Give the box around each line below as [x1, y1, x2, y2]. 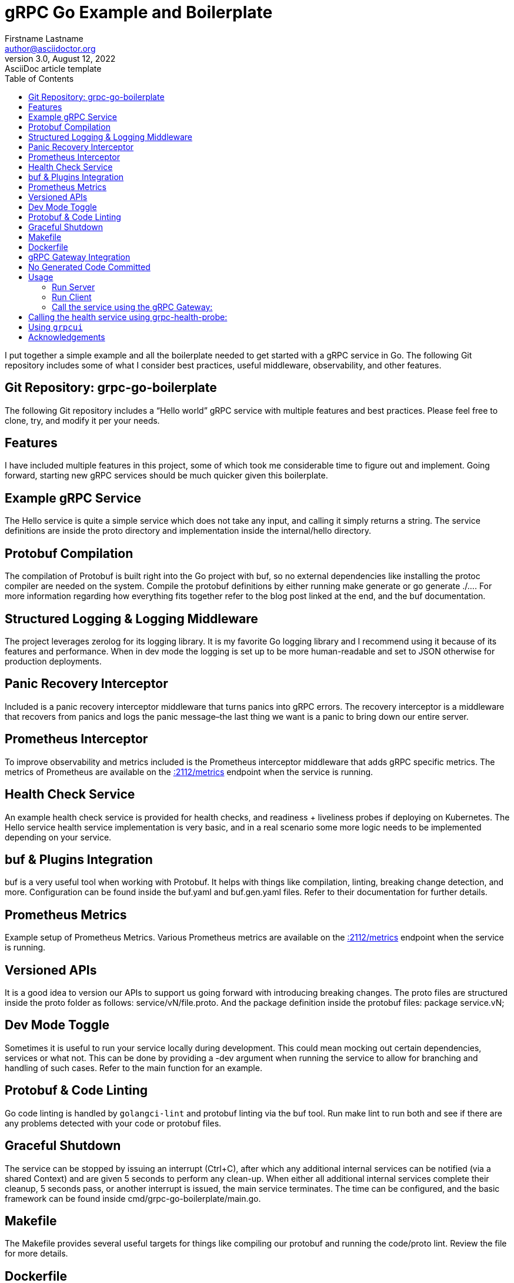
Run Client [52, 291, 92, 302]
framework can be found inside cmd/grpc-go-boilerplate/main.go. [5, 1193, 261, 1204]
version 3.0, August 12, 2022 [5, 53, 116, 64]
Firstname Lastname [5, 33, 84, 44]
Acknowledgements [28, 331, 105, 342]
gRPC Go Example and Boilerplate [5, 2, 273, 22]
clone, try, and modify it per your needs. [5, 415, 160, 426]
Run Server [52, 281, 95, 292]
